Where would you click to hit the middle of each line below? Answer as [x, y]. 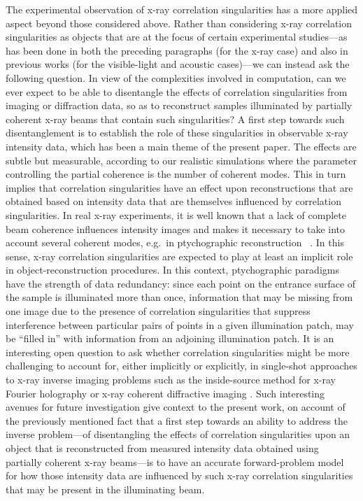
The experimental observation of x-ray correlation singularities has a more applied [182, 9]
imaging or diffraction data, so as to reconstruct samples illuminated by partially [179, 105]
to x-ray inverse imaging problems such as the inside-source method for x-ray [171, 380]
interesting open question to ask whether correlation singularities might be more [178, 352]
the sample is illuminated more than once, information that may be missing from [179, 297]
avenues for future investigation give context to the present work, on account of [176, 407]
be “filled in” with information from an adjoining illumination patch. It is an [170, 338]
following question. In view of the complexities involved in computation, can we [176, 77]
